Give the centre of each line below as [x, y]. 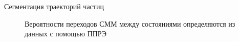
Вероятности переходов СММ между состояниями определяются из [130, 23]
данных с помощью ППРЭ [66, 34]
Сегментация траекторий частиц [54, 6]
